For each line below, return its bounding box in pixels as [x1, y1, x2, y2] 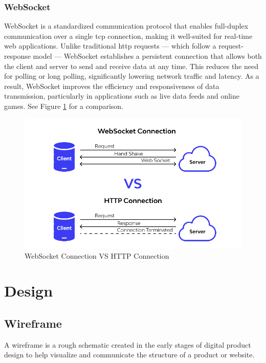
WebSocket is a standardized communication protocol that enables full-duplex [4, 20, 249, 31]
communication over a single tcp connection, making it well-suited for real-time [4, 30, 253, 41]
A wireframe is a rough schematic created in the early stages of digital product [4, 339, 251, 350]
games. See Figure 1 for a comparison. [4, 100, 124, 111]
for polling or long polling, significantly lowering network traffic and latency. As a [4, 71, 259, 81]
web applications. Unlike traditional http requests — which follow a [4, 40, 216, 51]
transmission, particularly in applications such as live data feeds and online [4, 90, 239, 101]
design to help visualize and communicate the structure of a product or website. [4, 349, 255, 360]
